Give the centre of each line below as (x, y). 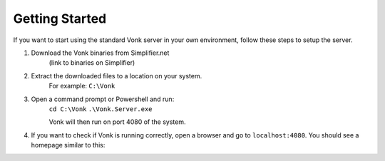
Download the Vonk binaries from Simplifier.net (100, 53)
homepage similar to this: (68, 145)
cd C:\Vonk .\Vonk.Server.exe (101, 109)
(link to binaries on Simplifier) (92, 63)
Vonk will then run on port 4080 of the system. (117, 122)
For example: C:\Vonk (82, 86)
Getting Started (60, 19)
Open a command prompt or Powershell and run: (103, 99)
